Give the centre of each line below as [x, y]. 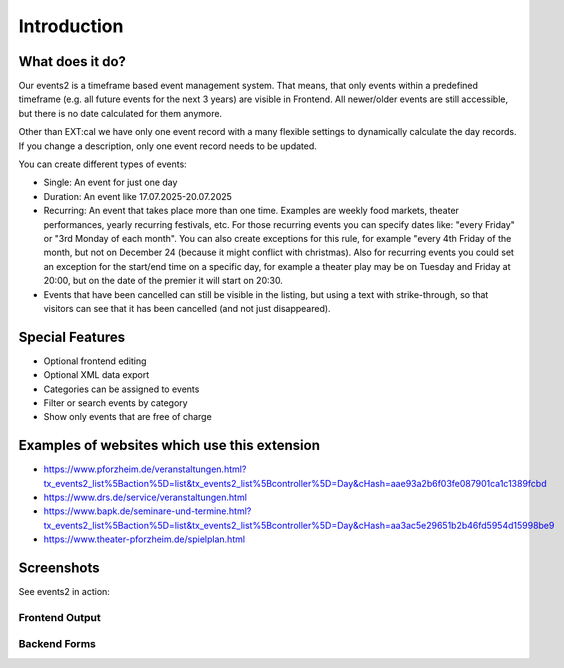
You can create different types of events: [102, 164]
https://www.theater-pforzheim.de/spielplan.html [144, 539]
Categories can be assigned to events [121, 389]
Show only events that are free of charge [127, 417]
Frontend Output [59, 617]
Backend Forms [57, 644]
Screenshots [59, 568]
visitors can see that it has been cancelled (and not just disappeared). [187, 308]
